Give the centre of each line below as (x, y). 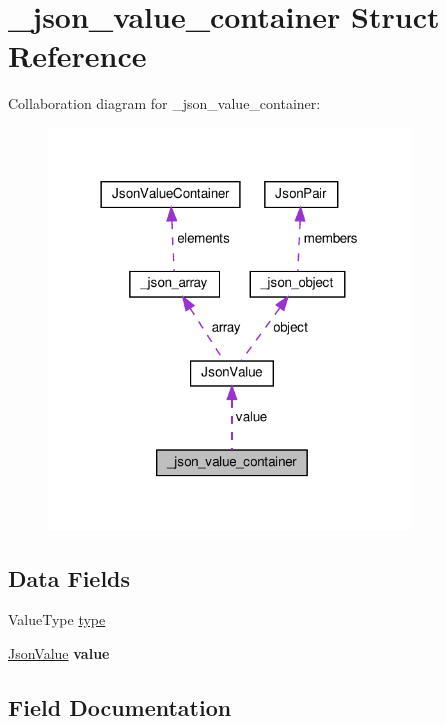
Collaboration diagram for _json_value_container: (164, 103)
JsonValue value (59, 653)
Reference (77, 55)
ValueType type (57, 619)
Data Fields (69, 577)
